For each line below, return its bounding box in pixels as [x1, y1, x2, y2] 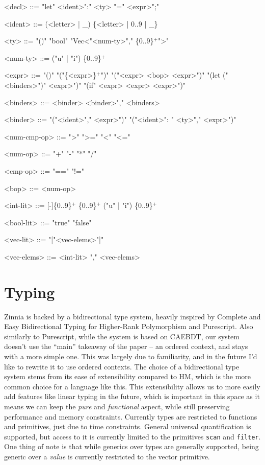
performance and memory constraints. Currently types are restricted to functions [4, 411, 257, 422]
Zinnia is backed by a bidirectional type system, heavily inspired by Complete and [4, 311, 261, 321]
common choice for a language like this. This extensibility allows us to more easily [4, 381, 260, 391]
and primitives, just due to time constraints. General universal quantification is [4, 421, 251, 432]
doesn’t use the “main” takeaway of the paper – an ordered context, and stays [4, 341, 248, 352]
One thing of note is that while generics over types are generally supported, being [4, 441, 259, 452]
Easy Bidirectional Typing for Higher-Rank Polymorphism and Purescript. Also [4, 321, 253, 332]
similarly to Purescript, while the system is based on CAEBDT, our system [4, 331, 240, 341]
